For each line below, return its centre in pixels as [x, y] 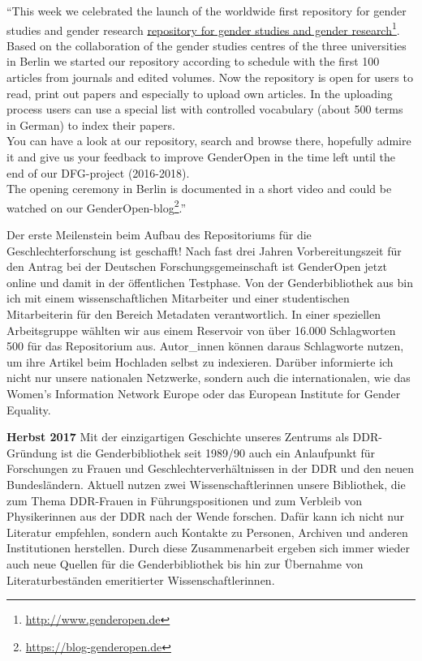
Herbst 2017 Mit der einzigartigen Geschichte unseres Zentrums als [178, 437]
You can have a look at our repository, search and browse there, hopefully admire [209, 141]
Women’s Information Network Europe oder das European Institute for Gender [204, 393]
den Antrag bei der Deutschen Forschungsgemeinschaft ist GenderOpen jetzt [197, 266]
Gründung [32, 452]
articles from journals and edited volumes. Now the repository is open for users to [210, 77]
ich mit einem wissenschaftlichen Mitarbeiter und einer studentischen [178, 298]
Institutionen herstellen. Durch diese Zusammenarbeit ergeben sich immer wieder [209, 548]
